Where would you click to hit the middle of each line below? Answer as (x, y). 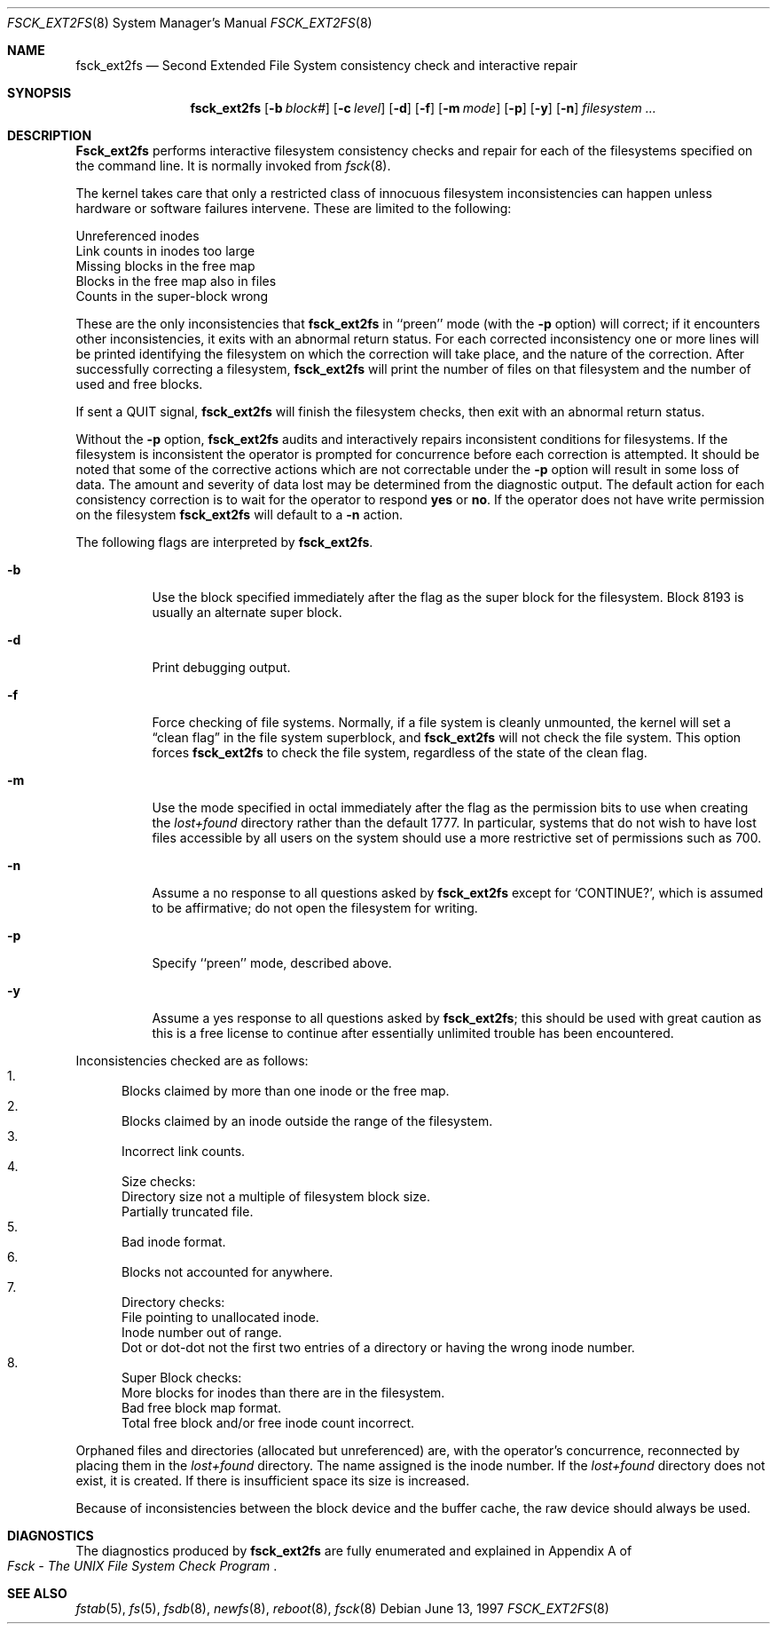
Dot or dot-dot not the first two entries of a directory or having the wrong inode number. (378, 1347)
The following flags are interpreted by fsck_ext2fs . (224, 542)
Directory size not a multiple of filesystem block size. (276, 1196)
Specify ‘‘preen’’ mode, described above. (272, 963)
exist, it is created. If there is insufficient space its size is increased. (273, 1481)
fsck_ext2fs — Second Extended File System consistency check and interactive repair (327, 65)
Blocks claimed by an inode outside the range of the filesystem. (307, 1121)
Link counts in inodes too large (165, 251)
